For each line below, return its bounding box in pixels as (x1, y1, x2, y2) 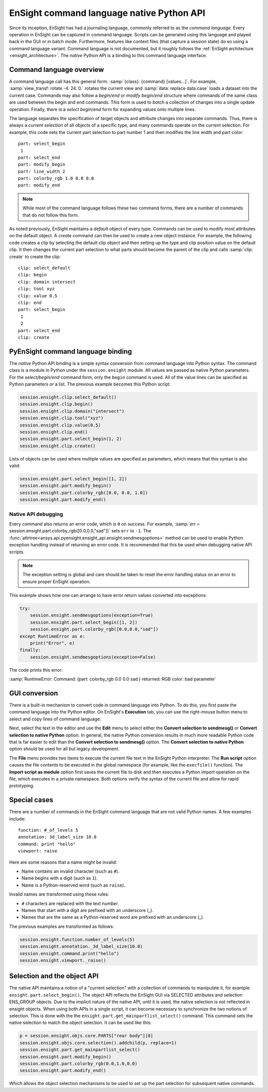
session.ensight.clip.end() (19, 429, 88, 435)
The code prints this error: (9, 667, 63, 673)
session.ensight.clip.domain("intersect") (19, 408, 125, 414)
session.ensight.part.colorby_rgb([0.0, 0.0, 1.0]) (19, 490, 148, 496)
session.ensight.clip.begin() (19, 401, 93, 407)
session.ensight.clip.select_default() (19, 394, 117, 400)
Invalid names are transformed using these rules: (9, 891, 109, 898)
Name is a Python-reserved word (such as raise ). (21, 882, 126, 888)
